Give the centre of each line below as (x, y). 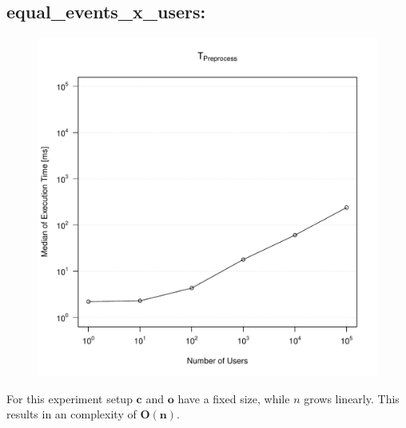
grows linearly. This (352, 398)
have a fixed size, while (234, 398)
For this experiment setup (70, 398)
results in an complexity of (72, 414)
